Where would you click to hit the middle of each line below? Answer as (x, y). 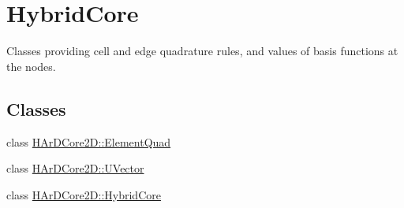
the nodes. (31, 66)
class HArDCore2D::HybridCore (84, 194)
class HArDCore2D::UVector (75, 168)
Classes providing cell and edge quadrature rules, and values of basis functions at (202, 51)
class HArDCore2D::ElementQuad (89, 141)
